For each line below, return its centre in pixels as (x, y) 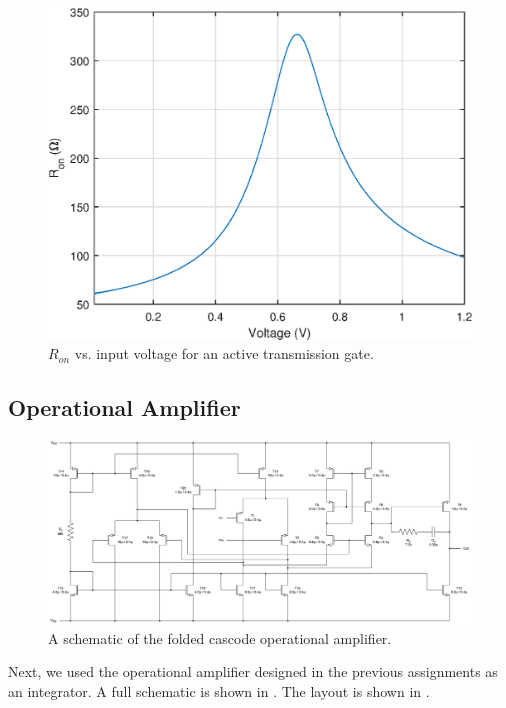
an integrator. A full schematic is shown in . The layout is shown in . (219, 691)
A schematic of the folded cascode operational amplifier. (220, 637)
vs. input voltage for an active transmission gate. (224, 353)
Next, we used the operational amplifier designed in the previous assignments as (253, 671)
